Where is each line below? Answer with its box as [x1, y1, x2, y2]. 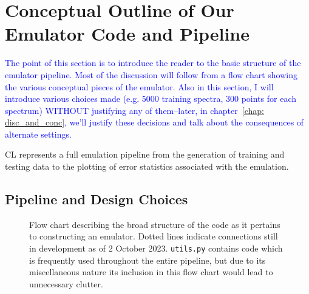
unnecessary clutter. [29, 277, 103, 290]
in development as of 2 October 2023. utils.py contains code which [29, 242, 283, 255]
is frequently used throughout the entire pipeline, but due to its [29, 253, 266, 266]
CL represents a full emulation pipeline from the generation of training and [5, 148, 285, 161]
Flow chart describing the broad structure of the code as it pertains [29, 218, 280, 230]
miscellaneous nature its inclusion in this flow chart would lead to [29, 266, 273, 278]
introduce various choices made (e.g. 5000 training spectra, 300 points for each [5, 92, 296, 105]
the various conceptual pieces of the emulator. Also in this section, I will [5, 80, 274, 93]
